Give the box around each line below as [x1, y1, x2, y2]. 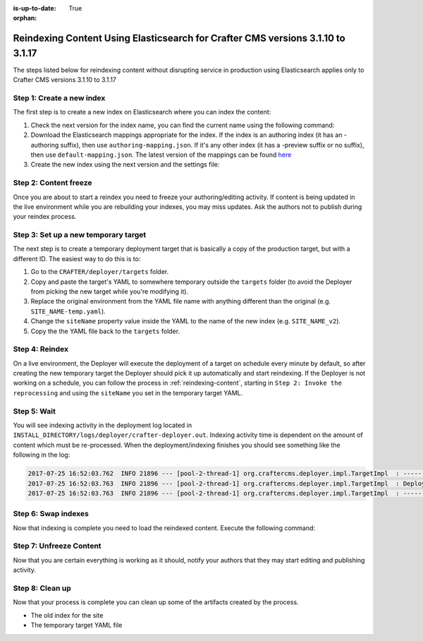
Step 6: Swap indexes [13, 509, 90, 519]
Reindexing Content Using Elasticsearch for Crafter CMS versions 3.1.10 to [13, 32, 345, 44]
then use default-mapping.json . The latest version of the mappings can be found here [30, 150, 292, 159]
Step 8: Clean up [13, 583, 71, 593]
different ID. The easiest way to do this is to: [13, 254, 141, 263]
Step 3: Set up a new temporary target [13, 230, 147, 240]
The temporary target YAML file [30, 621, 123, 630]
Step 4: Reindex [13, 345, 69, 354]
